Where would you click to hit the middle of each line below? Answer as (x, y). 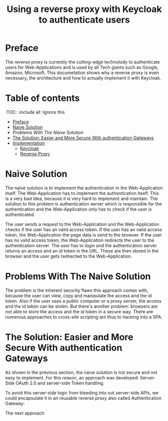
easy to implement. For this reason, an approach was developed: (72, 377)
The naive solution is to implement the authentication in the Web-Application (84, 188)
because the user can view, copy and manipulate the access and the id (78, 295)
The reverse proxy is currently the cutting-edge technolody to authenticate (82, 62)
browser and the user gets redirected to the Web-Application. (69, 256)
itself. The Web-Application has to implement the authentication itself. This (82, 193)
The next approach (25, 413)
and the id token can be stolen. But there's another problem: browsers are (81, 306)
